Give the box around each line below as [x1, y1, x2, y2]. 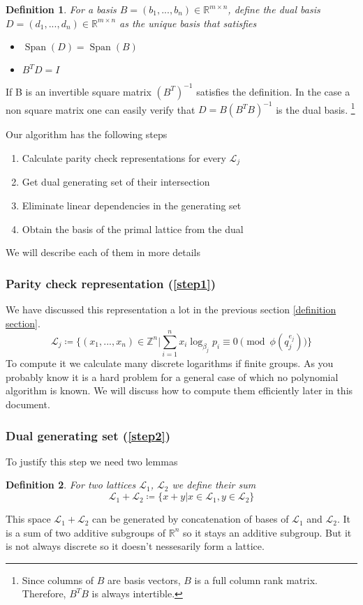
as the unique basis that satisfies [119, 15, 257, 30]
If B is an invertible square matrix [6, 84, 151, 98]
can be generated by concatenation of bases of [92, 511, 289, 526]
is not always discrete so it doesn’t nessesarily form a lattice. [6, 539, 265, 553]
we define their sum [172, 477, 256, 492]
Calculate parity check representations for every [22, 150, 226, 165]
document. [6, 397, 50, 412]
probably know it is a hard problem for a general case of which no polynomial [6, 369, 339, 384]
